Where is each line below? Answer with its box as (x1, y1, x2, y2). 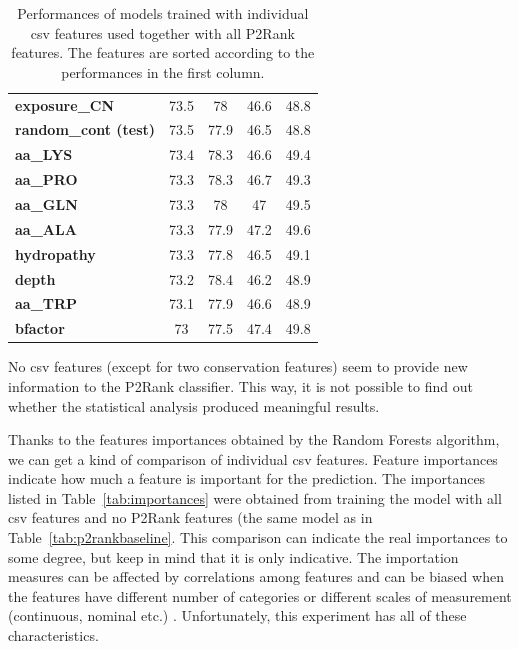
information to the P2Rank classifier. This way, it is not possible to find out (8, 375, 473, 396)
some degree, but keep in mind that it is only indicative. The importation (8, 546, 459, 567)
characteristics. (8, 625, 99, 646)
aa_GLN (15, 194, 78, 214)
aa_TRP (15, 293, 78, 314)
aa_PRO (15, 169, 78, 190)
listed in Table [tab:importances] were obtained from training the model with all (8, 487, 502, 508)
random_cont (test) (15, 119, 156, 140)
